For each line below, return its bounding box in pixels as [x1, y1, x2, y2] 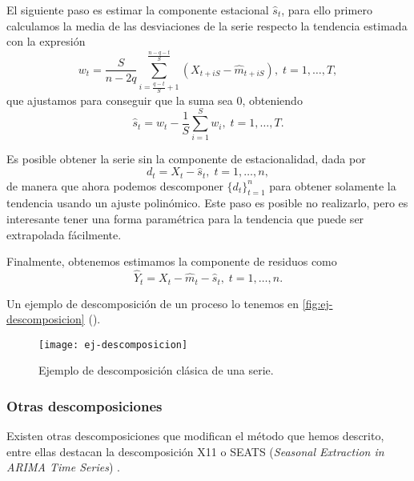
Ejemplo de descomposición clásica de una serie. [38, 362, 274, 379]
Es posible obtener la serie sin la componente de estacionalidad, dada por [6, 150, 366, 167]
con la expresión [6, 33, 86, 50]
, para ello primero [281, 2, 372, 18]
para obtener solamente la [269, 177, 396, 194]
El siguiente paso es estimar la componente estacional [6, 2, 269, 18]
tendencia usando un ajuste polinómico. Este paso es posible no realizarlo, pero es [6, 194, 408, 211]
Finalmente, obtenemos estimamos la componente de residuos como [6, 253, 337, 270]
